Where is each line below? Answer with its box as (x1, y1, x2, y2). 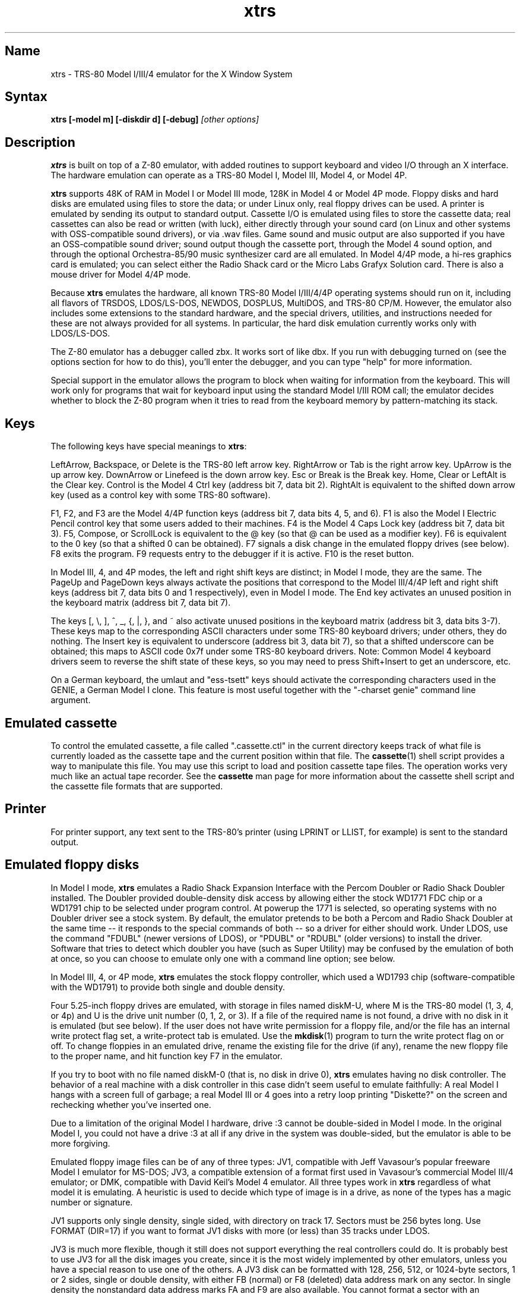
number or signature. (50, 1197, 133, 1207)
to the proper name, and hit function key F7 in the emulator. (50, 1050, 283, 1061)
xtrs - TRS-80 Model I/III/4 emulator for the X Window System (50, 68, 293, 79)
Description (5, 134, 75, 150)
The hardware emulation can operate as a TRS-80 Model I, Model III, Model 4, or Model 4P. (50, 170, 407, 181)
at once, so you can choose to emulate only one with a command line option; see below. (50, 953, 395, 964)
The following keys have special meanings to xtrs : (50, 441, 247, 452)
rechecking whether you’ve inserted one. (50, 1099, 211, 1110)
